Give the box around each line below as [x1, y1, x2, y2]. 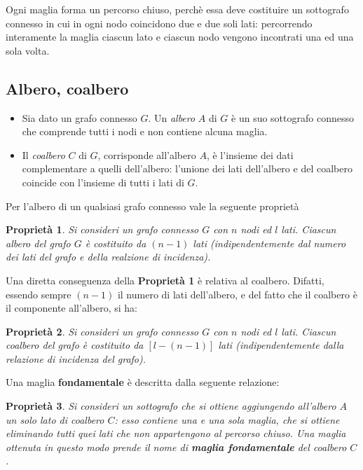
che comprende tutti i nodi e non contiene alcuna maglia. [22, 124, 268, 139]
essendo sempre [6, 286, 71, 301]
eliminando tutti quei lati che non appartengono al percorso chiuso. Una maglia [6, 426, 346, 441]
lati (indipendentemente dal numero [193, 235, 346, 250]
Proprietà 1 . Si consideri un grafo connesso [6, 222, 199, 237]
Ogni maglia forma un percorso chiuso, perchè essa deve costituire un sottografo [6, 2, 349, 16]
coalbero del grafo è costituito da [6, 338, 144, 352]
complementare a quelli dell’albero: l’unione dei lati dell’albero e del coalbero [22, 161, 352, 176]
